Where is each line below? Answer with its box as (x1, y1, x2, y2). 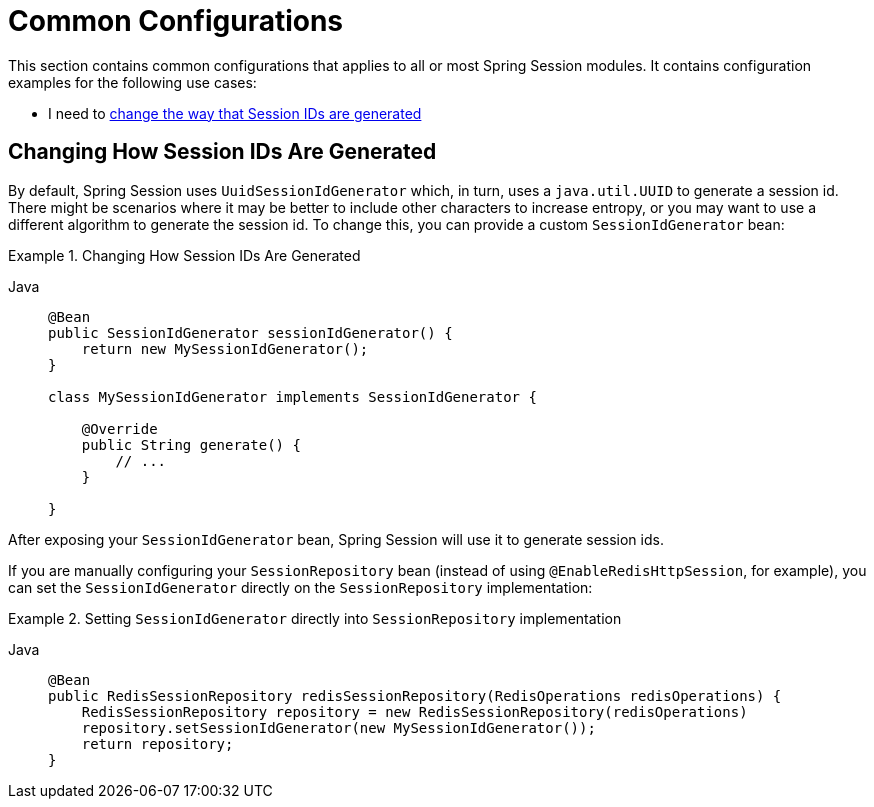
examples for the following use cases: (8, 73, 257, 91)
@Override (81, 420, 158, 437)
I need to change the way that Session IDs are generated (48, 104, 422, 122)
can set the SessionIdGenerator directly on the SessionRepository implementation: (8, 578, 593, 596)
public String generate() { (81, 436, 301, 453)
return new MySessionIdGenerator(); (81, 340, 369, 357)
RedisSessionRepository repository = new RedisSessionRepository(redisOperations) (81, 703, 748, 720)
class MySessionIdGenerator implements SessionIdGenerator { (48, 388, 537, 405)
